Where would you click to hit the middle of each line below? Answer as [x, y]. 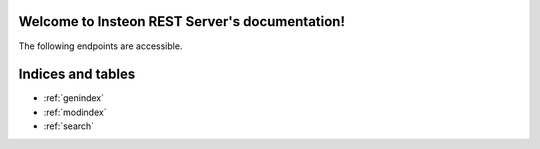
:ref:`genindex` [74, 98]
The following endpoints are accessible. [100, 46]
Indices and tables [77, 74]
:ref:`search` [69, 126]
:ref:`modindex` [75, 112]
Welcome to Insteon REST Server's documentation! [181, 21]
